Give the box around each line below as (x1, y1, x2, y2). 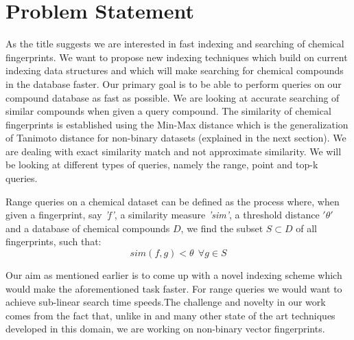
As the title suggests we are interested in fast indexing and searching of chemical (5, 36, 344, 51)
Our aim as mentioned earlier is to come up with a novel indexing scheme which (5, 268, 342, 282)
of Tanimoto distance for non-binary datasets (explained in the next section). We (5, 131, 346, 145)
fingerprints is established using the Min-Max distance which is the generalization (5, 117, 349, 131)
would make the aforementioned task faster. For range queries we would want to (5, 281, 342, 295)
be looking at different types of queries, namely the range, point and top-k (5, 157, 318, 172)
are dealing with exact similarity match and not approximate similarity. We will (5, 144, 342, 158)
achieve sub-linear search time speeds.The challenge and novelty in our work (5, 295, 326, 309)
